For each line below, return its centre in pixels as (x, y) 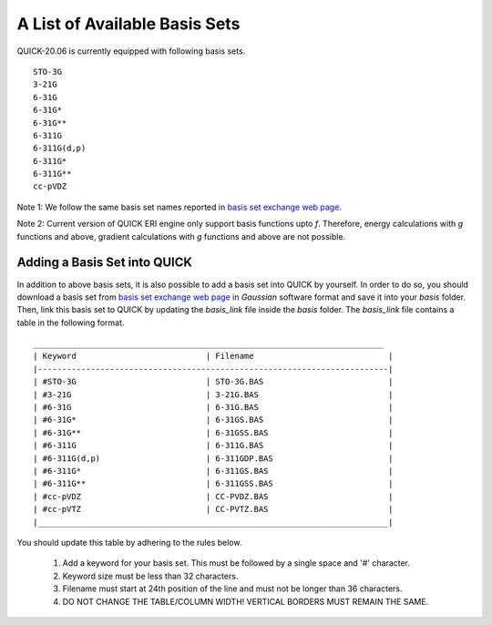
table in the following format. (71, 323)
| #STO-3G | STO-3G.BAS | (213, 382)
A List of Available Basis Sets (128, 24)
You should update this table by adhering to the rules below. (129, 542)
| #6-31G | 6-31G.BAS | (213, 407)
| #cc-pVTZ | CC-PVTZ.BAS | (213, 509)
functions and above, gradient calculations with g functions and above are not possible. (181, 236)
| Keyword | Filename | (213, 356)
